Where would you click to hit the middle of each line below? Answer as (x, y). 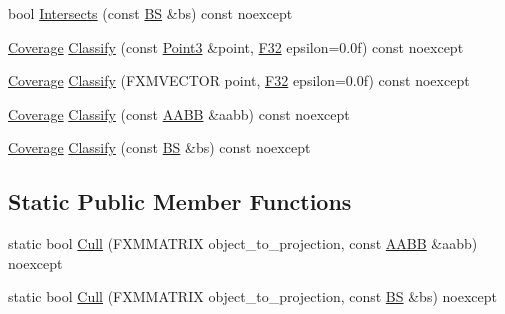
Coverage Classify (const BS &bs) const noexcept (159, 147)
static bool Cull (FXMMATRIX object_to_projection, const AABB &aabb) (243, 243)
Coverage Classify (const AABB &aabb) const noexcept (179, 113)
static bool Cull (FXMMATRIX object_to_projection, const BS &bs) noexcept (252, 296)
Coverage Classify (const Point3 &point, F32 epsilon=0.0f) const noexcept (236, 46)
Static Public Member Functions (180, 201)
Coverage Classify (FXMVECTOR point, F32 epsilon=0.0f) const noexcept (239, 80)
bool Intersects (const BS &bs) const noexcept (150, 13)
